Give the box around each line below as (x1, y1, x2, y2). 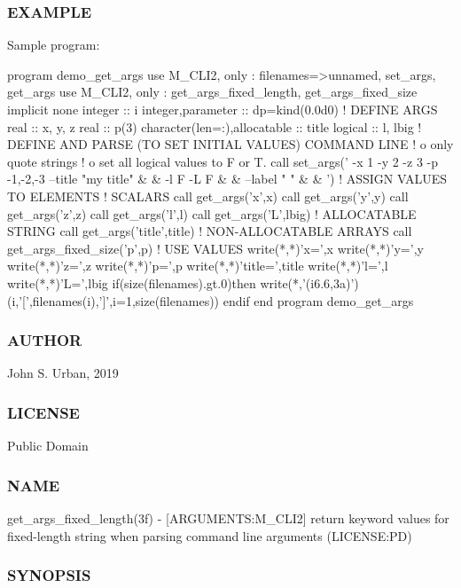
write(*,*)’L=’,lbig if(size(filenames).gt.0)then (7, 273, 256, 292)
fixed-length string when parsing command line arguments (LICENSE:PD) (7, 526, 412, 545)
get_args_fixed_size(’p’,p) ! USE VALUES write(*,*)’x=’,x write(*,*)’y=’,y (7, 239, 424, 257)
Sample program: (7, 35, 100, 54)
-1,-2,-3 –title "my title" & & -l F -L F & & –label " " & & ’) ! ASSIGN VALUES (7, 169, 448, 188)
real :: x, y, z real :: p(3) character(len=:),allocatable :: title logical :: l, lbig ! (7, 117, 422, 136)
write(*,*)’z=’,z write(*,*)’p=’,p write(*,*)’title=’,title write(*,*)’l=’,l (7, 256, 388, 275)
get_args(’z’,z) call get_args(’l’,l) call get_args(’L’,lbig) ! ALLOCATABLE (7, 204, 417, 223)
